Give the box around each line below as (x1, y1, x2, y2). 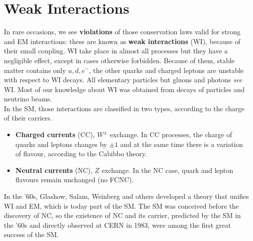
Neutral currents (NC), (15, 165, 93, 175)
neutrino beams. (4, 94, 52, 104)
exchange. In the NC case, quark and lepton (102, 165, 233, 175)
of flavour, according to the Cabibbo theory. (15, 148, 147, 159)
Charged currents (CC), (15, 129, 95, 140)
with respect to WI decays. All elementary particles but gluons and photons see (4, 74, 242, 85)
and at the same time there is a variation (120, 139, 243, 149)
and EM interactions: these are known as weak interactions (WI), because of (4, 36, 240, 46)
